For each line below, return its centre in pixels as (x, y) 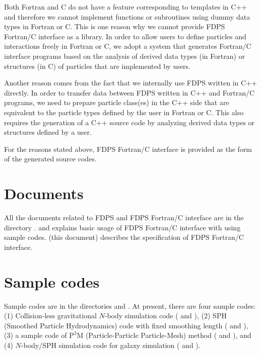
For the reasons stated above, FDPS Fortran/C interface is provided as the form (128, 149)
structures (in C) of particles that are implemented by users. (97, 66)
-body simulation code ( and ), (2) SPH (166, 316)
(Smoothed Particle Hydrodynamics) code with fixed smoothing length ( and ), (126, 325)
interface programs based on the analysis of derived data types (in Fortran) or (125, 56)
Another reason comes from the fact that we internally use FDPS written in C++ (130, 83)
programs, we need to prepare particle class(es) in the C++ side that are (117, 102)
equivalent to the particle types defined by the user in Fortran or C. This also (124, 112)
